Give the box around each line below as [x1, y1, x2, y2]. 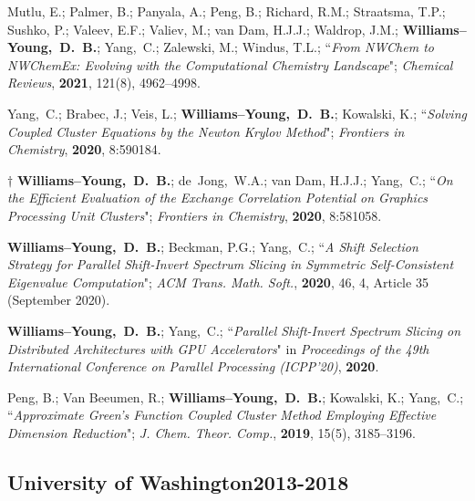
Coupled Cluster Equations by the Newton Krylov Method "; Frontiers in [7, 121, 405, 141]
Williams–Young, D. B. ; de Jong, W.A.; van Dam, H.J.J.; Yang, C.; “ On [16, 170, 453, 189]
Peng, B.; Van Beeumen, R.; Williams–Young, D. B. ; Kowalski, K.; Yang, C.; [7, 387, 464, 406]
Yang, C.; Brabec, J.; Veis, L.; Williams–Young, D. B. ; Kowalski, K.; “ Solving [7, 103, 467, 122]
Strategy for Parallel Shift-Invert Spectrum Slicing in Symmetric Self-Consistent [7, 255, 454, 274]
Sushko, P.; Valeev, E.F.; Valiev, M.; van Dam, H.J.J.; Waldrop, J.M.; [7, 19, 398, 38]
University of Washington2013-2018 [7, 467, 349, 496]
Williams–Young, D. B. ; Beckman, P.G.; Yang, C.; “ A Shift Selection [7, 236, 418, 256]
